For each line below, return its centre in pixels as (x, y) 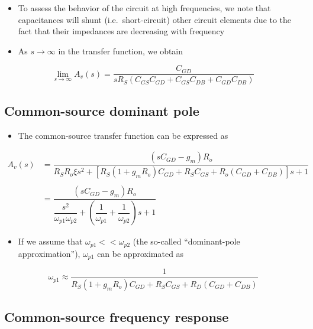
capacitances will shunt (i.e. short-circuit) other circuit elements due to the (155, 19)
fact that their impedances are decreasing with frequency (121, 31)
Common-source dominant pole (102, 110)
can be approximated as (141, 253)
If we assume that (50, 241)
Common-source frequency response (117, 317)
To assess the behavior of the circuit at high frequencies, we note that (144, 8)
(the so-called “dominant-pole (186, 241)
